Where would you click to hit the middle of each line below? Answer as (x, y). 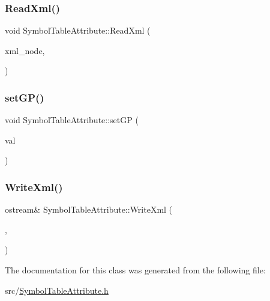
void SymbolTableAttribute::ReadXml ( (78, 30)
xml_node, (25, 50)
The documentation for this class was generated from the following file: (135, 270)
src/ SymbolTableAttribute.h (57, 290)
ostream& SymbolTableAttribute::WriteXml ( (89, 209)
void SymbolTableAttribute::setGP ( (72, 120)
